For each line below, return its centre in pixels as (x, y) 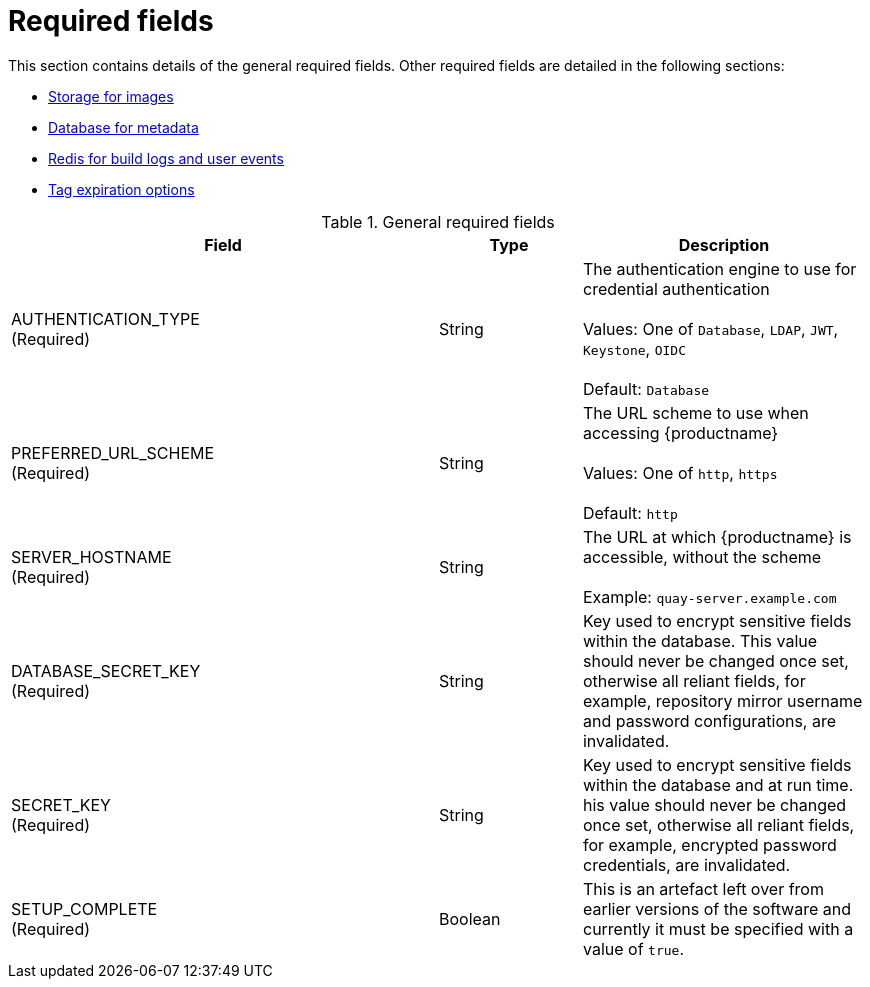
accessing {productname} (680, 432)
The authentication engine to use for (719, 268)
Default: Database (646, 388)
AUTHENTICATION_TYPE (105, 318)
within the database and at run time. (718, 784)
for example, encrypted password (709, 844)
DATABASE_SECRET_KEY (106, 670)
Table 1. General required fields (438, 221)
